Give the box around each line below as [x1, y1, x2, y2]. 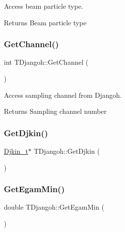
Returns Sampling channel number [4, 106, 107, 116]
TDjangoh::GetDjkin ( [33, 146, 100, 156]
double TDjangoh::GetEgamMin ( [4, 202, 105, 212]
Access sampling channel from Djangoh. [4, 89, 122, 100]
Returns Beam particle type [4, 17, 87, 27]
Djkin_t [4, 146, 28, 156]
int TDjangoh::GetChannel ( [4, 57, 89, 67]
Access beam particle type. [4, 1, 83, 11]
